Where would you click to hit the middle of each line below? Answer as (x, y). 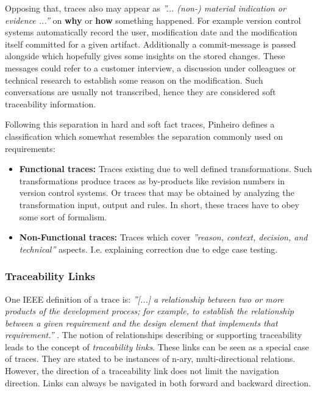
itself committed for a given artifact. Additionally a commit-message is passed (151, 44)
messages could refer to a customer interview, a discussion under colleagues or (151, 67)
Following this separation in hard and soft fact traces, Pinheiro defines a (140, 124)
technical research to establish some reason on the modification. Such (134, 80)
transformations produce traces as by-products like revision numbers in (152, 180)
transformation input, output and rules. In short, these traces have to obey (159, 204)
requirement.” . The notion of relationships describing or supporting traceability (154, 335)
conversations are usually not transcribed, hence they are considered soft (141, 92)
